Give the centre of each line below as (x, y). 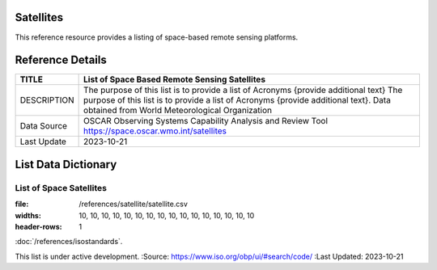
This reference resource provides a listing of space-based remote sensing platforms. (157, 37)
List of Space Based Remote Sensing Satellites (175, 79)
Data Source (44, 126)
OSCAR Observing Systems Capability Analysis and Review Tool (206, 121)
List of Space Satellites (61, 188)
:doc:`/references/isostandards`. (69, 242)
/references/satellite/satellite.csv (133, 204)
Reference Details (61, 60)
